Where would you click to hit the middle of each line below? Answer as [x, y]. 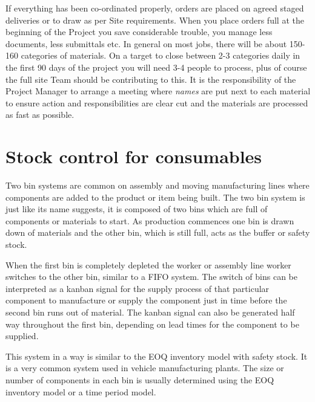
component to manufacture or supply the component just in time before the [146, 300]
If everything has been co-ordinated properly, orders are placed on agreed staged [155, 8]
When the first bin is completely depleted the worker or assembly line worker [148, 264]
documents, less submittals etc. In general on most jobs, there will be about [146, 43]
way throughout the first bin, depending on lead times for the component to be [152, 324]
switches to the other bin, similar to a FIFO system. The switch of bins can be [152, 277]
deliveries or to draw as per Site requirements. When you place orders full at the [155, 20]
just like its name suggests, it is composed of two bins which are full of [137, 209]
